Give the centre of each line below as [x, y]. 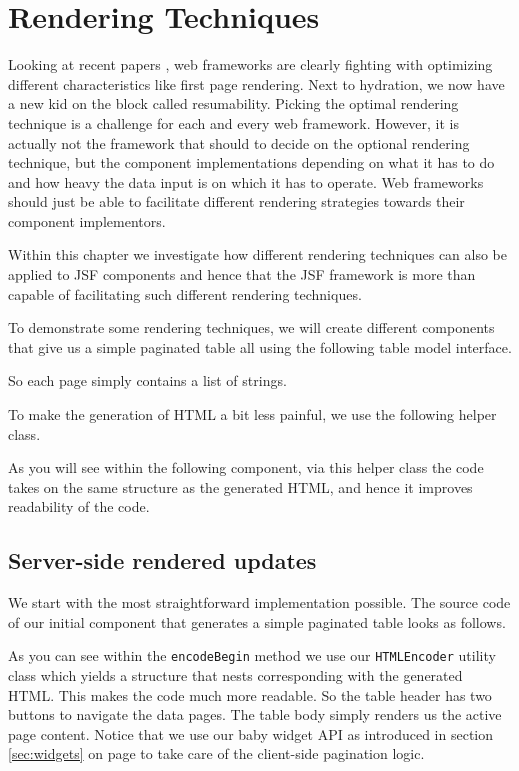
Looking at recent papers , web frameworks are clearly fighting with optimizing [250, 64]
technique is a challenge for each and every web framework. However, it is [234, 122]
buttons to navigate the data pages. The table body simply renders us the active [255, 714]
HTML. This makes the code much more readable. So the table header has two [250, 694]
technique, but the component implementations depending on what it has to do [251, 162]
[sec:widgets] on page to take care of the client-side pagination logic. [216, 753]
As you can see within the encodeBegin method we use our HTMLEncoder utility [252, 655]
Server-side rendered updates [162, 560]
